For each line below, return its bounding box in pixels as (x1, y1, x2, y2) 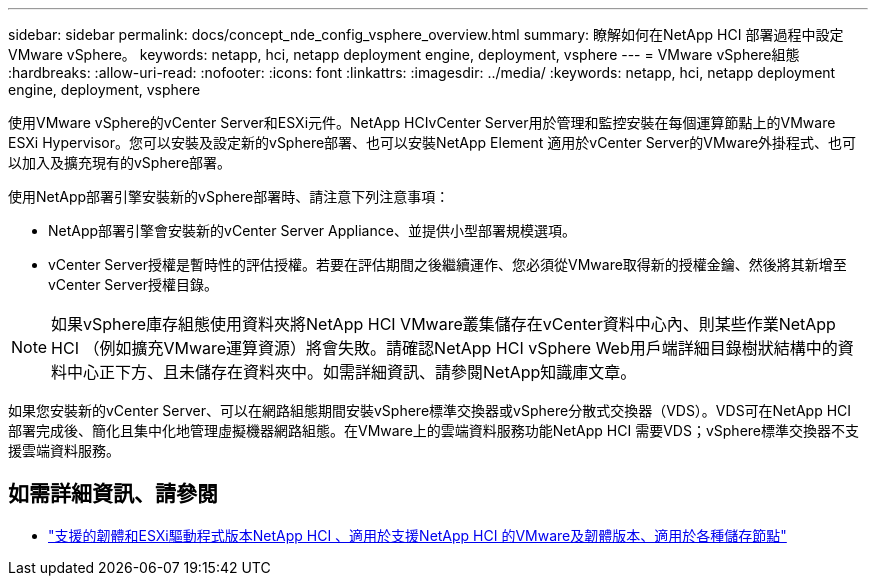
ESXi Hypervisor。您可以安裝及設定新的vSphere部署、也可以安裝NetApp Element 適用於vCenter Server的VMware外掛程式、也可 (8, 134, 857, 151)
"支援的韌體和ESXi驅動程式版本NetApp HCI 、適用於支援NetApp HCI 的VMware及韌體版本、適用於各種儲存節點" (48, 526, 787, 544)
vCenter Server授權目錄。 (48, 276, 219, 293)
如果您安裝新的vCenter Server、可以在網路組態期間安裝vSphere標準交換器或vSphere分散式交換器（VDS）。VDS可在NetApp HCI (8, 402, 852, 419)
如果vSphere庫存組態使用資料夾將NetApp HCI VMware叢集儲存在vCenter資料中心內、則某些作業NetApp (51, 314, 836, 334)
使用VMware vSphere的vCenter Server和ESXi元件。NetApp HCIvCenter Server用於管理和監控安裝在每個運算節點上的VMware (8, 114, 836, 131)
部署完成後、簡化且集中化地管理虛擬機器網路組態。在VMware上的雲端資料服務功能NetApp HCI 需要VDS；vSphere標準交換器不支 (8, 422, 859, 439)
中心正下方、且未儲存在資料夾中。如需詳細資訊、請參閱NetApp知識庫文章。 (67, 362, 637, 382)
